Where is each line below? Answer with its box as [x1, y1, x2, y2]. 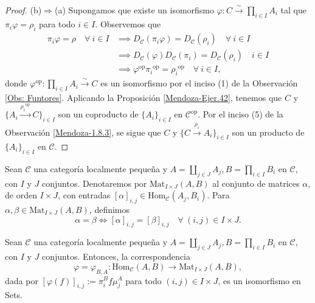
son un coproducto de [58, 108, 139, 120]
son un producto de [232, 125, 305, 138]
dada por [5, 274, 38, 287]
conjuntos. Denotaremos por [42, 176, 147, 189]
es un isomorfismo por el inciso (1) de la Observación [100, 77, 298, 89]
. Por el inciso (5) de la [198, 108, 283, 120]
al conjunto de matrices [212, 176, 300, 189]
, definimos [89, 203, 130, 215]
